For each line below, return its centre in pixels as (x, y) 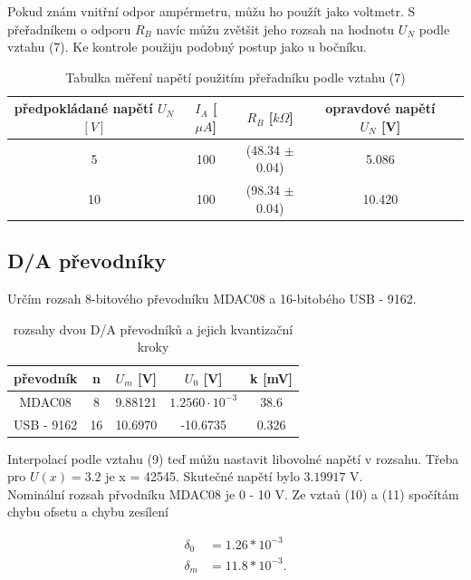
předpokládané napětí (83, 108)
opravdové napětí (380, 108)
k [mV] (272, 377)
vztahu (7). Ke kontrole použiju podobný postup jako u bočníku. (187, 47)
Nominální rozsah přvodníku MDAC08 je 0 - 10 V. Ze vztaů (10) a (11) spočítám (233, 493)
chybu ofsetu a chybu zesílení (88, 512)
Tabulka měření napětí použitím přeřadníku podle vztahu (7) (235, 77)
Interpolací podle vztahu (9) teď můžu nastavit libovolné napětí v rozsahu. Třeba (233, 458)
